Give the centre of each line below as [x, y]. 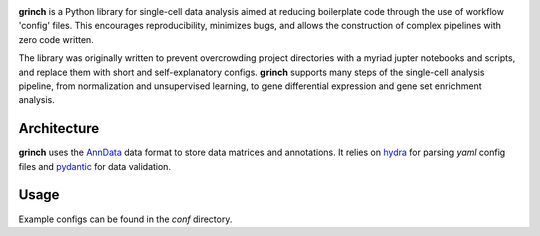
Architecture [59, 128]
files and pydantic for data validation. [95, 166]
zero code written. [56, 39]
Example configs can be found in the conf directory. [125, 219]
